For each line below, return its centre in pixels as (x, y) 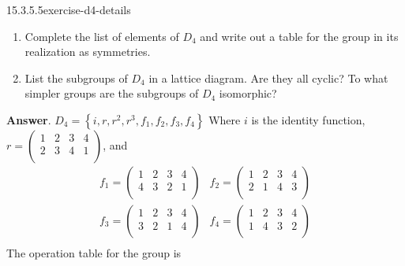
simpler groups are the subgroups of (112, 93)
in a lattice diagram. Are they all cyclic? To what (268, 78)
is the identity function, (308, 119)
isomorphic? (248, 93)
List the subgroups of (76, 78)
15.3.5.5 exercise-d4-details (69, 9)
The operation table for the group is (94, 253)
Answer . (29, 119)
